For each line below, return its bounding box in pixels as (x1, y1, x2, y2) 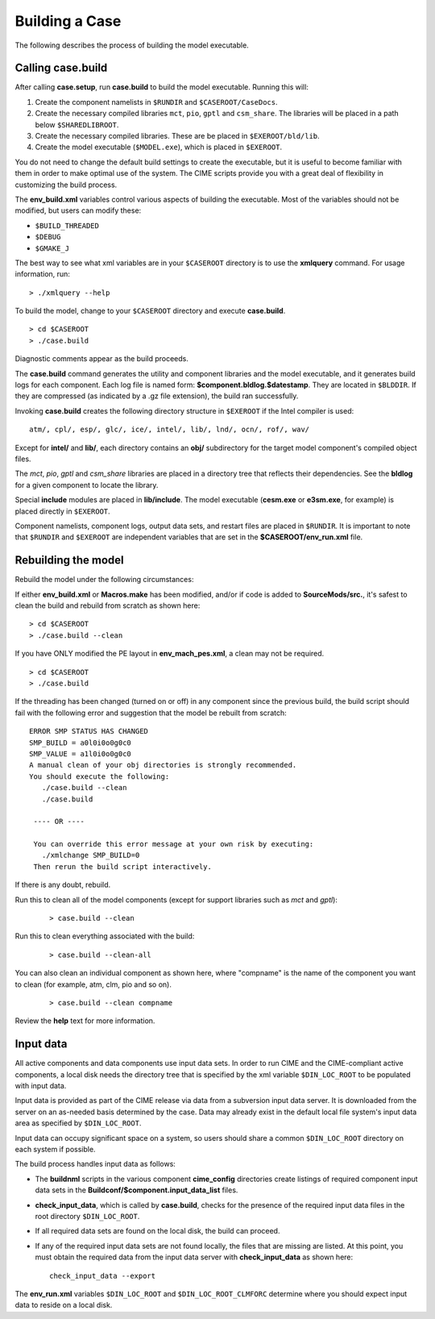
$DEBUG (35, 232, 61, 242)
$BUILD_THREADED (35, 221, 100, 230)
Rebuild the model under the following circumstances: (14, 575, 194, 585)
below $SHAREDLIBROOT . (35, 119, 119, 129)
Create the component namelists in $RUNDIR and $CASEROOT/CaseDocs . (35, 97, 278, 106)
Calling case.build (14, 61, 108, 75)
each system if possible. (14, 1145, 96, 1154)
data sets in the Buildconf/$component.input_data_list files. (35, 1185, 238, 1195)
